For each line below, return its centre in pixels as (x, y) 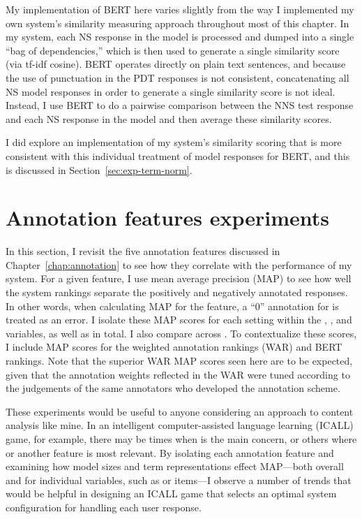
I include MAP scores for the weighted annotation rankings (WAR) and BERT (174, 347)
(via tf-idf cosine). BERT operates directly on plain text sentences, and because (176, 64)
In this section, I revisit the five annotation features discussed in (143, 251)
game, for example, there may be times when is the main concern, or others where (181, 438)
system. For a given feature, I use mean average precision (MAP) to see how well (179, 278)
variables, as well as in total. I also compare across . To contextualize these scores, (181, 333)
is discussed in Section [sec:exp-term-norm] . (99, 169)
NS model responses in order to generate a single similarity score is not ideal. (171, 91)
